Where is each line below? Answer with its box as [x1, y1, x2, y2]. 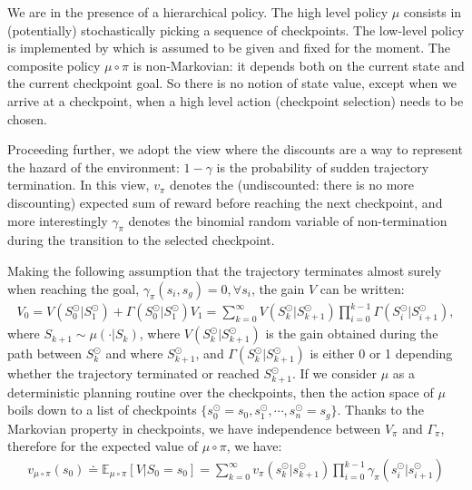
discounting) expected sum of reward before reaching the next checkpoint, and [7, 192, 443, 211]
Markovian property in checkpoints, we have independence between [7, 418, 381, 437]
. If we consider [292, 364, 378, 383]
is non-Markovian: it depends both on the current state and [133, 55, 465, 74]
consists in [403, 3, 462, 21]
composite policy [7, 55, 101, 74]
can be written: [320, 279, 405, 298]
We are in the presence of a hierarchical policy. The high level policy [7, 3, 388, 21]
